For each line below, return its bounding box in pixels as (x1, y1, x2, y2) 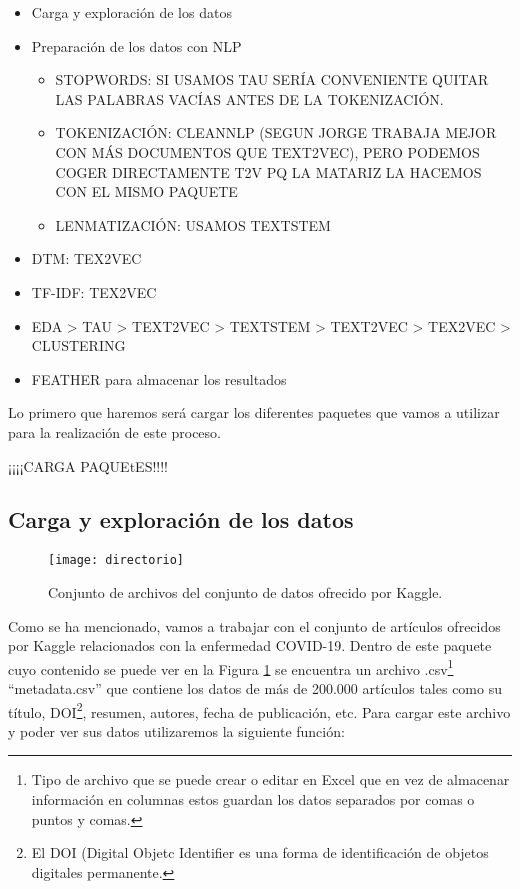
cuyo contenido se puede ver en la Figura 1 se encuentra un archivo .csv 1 (8, 655, 454, 679)
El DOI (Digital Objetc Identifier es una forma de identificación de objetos (31, 842, 489, 863)
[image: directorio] (48, 553, 185, 568)
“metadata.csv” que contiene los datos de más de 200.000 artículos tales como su (8, 677, 502, 698)
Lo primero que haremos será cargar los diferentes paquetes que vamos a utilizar (8, 402, 500, 423)
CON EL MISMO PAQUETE (55, 181, 238, 202)
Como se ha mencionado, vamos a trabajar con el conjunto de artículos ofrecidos (8, 615, 501, 636)
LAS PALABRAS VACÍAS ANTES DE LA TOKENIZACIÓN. (55, 88, 444, 109)
